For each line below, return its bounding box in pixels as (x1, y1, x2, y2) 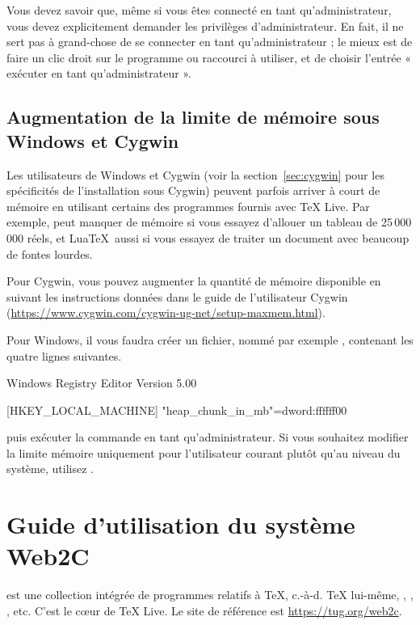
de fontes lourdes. (6, 245, 93, 262)
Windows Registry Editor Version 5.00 (6, 374, 197, 391)
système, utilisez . (6, 460, 94, 477)
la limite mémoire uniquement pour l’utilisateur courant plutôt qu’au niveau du (6, 444, 401, 461)
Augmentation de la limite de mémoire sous (6, 104, 380, 129)
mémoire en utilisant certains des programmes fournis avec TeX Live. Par (6, 197, 370, 214)
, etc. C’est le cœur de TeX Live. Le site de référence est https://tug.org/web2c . (6, 602, 402, 619)
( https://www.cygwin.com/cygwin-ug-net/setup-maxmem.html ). (6, 304, 325, 321)
